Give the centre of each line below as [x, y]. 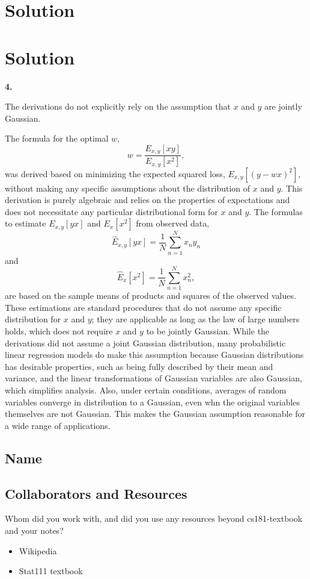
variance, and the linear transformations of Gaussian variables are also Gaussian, [153, 378]
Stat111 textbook [51, 571]
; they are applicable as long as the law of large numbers [196, 319]
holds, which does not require [59, 331]
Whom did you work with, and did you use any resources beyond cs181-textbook [154, 518]
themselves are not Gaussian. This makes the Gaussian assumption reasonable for [155, 414]
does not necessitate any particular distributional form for [111, 211]
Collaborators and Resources [96, 493]
